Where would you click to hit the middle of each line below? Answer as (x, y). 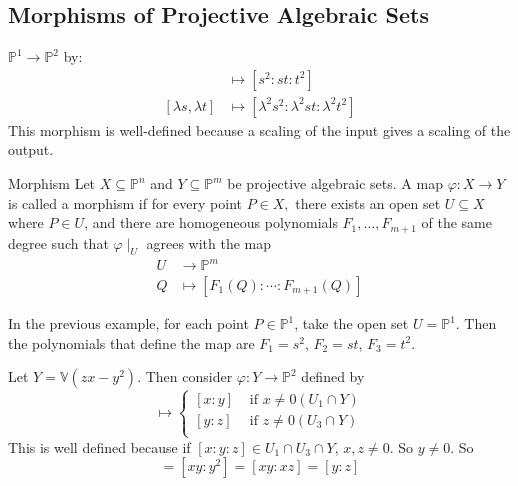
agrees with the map (209, 242)
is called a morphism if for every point (125, 202)
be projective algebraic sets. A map (335, 183)
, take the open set (351, 323)
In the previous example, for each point (128, 323)
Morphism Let (52, 183)
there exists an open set (368, 202)
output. (31, 149)
